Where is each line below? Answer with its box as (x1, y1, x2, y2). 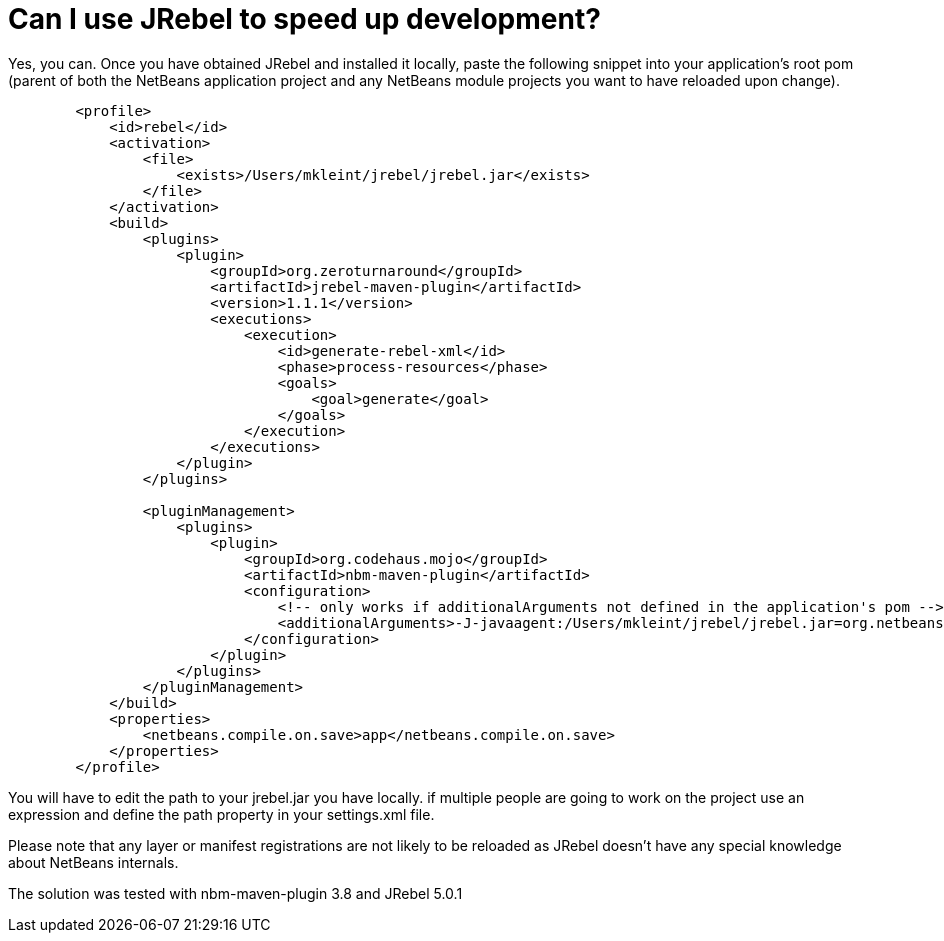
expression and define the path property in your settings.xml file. (8, 805, 435, 823)
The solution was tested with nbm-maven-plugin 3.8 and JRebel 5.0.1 (8, 884, 463, 902)
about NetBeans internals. (8, 853, 179, 871)
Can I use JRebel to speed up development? (8, 2, 601, 36)
